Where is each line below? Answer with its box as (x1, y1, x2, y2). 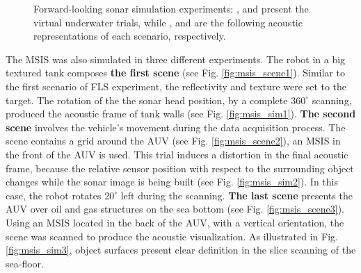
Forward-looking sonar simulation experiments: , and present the (33, 1, 309, 15)
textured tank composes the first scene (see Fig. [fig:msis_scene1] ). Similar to (6, 65, 345, 80)
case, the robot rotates (6, 188, 102, 202)
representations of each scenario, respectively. (33, 28, 226, 43)
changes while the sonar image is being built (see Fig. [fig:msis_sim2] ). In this (6, 174, 338, 189)
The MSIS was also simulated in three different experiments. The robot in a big (6, 51, 346, 66)
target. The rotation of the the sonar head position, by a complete (6, 92, 288, 107)
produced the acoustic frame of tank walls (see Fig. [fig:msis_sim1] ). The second (6, 106, 356, 121)
